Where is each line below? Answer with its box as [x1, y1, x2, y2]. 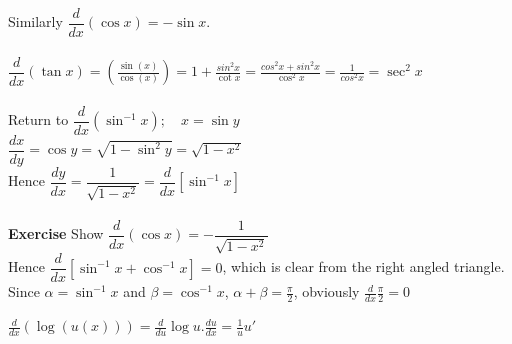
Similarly [8, 11, 63, 32]
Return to [8, 109, 69, 130]
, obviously [293, 281, 360, 302]
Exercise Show [8, 223, 104, 244]
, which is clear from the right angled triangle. [222, 256, 505, 277]
